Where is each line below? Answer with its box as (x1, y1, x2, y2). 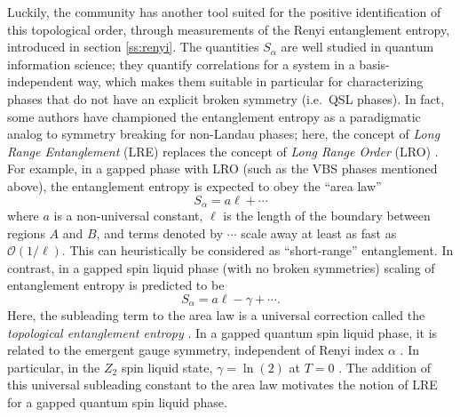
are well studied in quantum (281, 37, 434, 56)
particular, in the (7, 357, 100, 376)
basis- (359, 54, 390, 73)
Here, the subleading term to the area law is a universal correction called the (7, 305, 425, 324)
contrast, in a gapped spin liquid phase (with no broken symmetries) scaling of (7, 258, 435, 277)
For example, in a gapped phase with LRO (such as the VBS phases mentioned (7, 159, 438, 178)
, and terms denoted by (96, 223, 224, 242)
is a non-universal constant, (53, 205, 203, 224)
